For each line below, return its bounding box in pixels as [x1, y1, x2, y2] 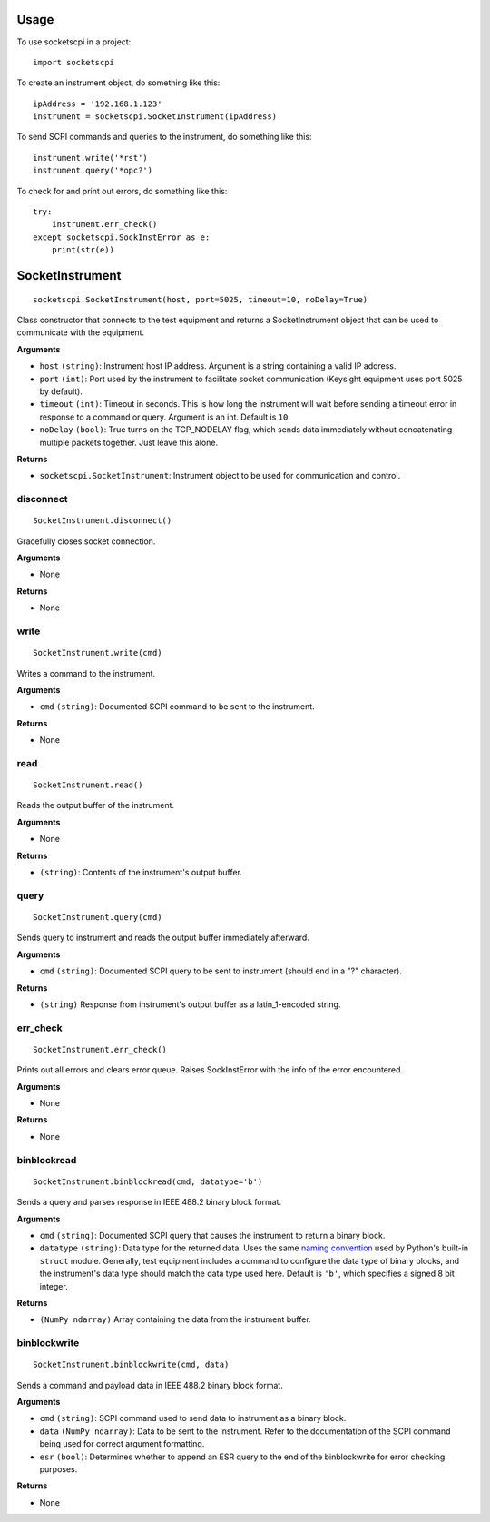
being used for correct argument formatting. [39, 1438, 205, 1449]
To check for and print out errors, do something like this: [16, 185, 228, 196]
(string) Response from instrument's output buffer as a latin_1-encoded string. [39, 999, 341, 1010]
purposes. [39, 1463, 78, 1475]
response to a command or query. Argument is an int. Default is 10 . [39, 411, 290, 422]
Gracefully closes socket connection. [16, 536, 156, 547]
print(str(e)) [51, 245, 115, 255]
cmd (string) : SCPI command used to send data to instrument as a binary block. [39, 1413, 347, 1424]
